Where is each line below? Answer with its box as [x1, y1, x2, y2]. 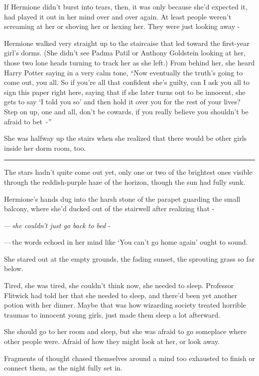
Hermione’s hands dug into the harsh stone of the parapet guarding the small [4, 193, 241, 204]
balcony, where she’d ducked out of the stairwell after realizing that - [4, 203, 215, 214]
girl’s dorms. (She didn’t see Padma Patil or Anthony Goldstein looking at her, [4, 47, 246, 58]
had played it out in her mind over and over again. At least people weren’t [4, 11, 232, 21]
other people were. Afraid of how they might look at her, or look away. [4, 336, 220, 347]
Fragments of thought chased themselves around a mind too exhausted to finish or [4, 353, 255, 363]
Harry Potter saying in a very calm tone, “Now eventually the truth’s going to [4, 67, 243, 77]
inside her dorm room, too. [4, 142, 86, 153]
